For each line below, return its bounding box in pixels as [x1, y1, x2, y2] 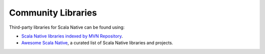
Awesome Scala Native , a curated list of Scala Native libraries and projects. [21, 40, 174, 46]
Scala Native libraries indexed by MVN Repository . [21, 33, 123, 39]
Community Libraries [9, 7, 97, 18]
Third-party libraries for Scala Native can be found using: [9, 24, 125, 30]
